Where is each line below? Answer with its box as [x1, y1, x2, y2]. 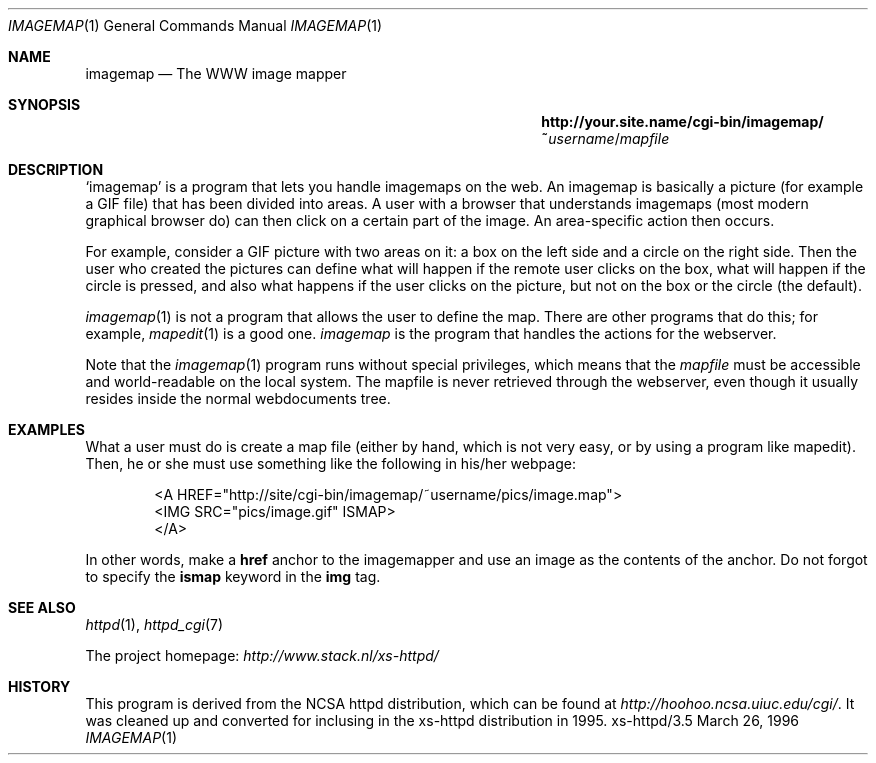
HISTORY [8, 678, 71, 695]
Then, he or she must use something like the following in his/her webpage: [85, 455, 576, 472]
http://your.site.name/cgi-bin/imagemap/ [541, 113, 824, 130]
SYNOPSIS [8, 96, 81, 113]
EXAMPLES [8, 421, 85, 438]
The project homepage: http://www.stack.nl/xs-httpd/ [85, 647, 439, 664]
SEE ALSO [8, 599, 76, 616]
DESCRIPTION [8, 161, 104, 178]
